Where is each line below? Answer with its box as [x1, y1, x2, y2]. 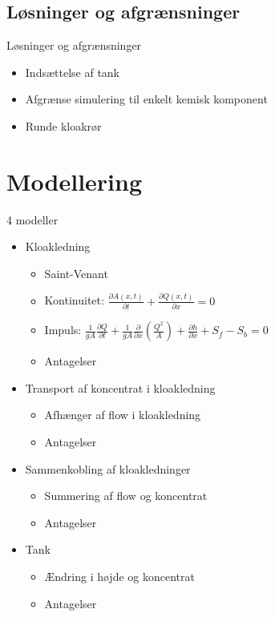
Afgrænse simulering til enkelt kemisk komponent [25, 91, 268, 107]
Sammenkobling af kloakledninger [25, 460, 191, 477]
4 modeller [6, 211, 59, 228]
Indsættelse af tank [25, 63, 120, 80]
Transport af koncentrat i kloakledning [25, 379, 216, 396]
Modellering [6, 164, 143, 197]
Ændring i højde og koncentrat [44, 567, 195, 584]
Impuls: [44, 321, 82, 338]
